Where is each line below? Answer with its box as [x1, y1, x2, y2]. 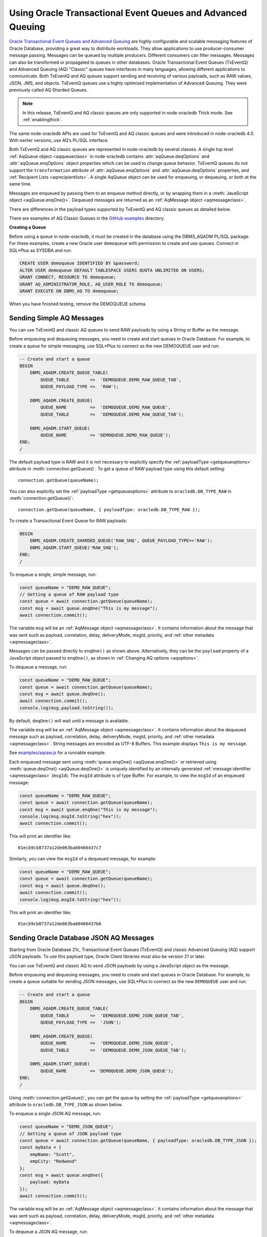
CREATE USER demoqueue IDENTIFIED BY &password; [19, 260, 140, 266]
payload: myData [30, 1179, 69, 1185]
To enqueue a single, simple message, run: [9, 571, 96, 577]
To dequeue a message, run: [9, 664, 68, 670]
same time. [9, 181, 32, 187]
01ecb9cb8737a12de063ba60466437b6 [18, 921, 101, 927]
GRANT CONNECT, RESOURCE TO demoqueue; [19, 275, 116, 280]
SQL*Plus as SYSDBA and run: [9, 247, 72, 253]
